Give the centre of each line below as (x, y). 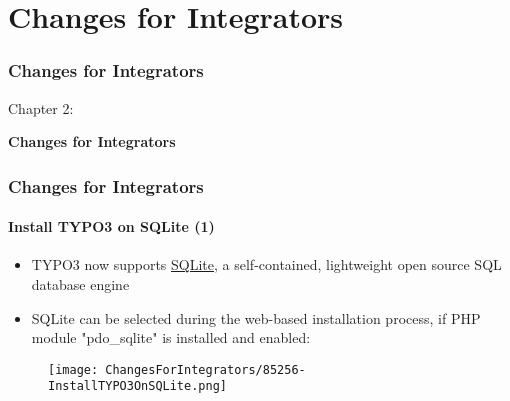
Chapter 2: (41, 107)
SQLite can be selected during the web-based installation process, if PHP (256, 317)
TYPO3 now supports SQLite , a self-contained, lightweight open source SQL (266, 264)
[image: (73, 369)
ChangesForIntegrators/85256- (205, 369)
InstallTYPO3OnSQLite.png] (137, 386)
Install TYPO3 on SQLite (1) (111, 226)
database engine (80, 284)
